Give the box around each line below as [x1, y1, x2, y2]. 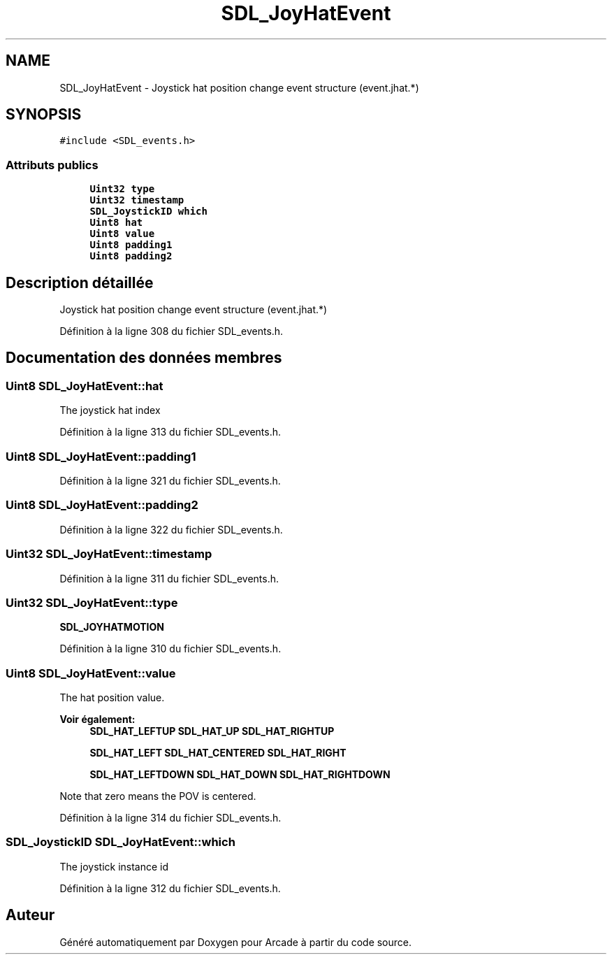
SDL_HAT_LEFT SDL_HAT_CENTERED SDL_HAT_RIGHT [89, 747, 347, 759]
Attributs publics [6, 157, 99, 172]
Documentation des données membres [6, 349, 282, 367]
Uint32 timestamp [89, 194, 184, 206]
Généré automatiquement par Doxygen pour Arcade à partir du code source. [59, 936, 412, 948]
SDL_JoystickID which [89, 206, 207, 217]
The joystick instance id [59, 860, 169, 873]
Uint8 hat [89, 217, 143, 229]
